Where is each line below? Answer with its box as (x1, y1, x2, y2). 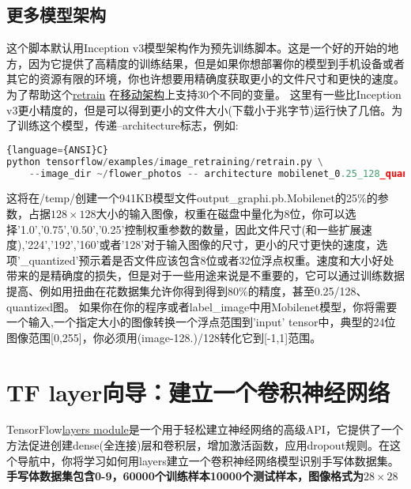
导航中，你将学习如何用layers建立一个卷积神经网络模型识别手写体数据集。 (17, 452, 399, 468)
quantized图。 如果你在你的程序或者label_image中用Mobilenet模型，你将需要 (6, 298, 398, 314)
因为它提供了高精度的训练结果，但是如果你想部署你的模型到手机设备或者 (28, 55, 405, 71)
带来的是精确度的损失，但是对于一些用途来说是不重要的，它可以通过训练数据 (6, 267, 405, 284)
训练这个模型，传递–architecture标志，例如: (17, 117, 239, 134)
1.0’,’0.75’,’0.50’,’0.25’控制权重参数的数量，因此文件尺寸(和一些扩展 (20, 220, 361, 237)
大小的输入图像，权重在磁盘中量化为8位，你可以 (96, 205, 345, 221)
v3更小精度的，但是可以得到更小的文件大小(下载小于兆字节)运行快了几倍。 (6, 101, 392, 118)
